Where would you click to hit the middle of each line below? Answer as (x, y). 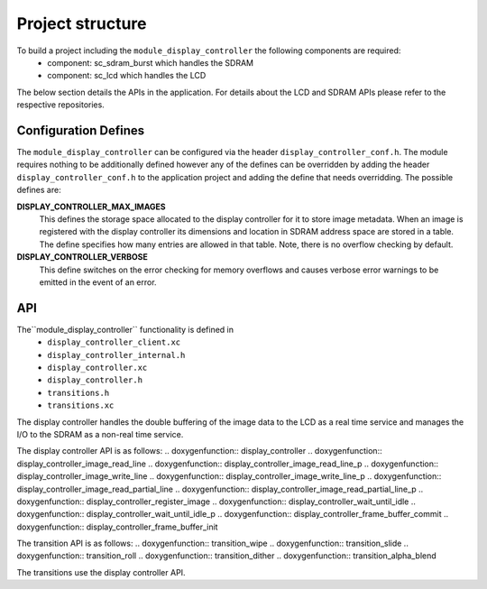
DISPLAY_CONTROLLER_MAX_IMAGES (91, 207)
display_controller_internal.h (116, 355)
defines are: (39, 190)
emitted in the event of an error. (98, 282)
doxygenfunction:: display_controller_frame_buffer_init (117, 527)
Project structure (82, 23)
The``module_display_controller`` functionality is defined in (125, 329)
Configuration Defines (81, 130)
